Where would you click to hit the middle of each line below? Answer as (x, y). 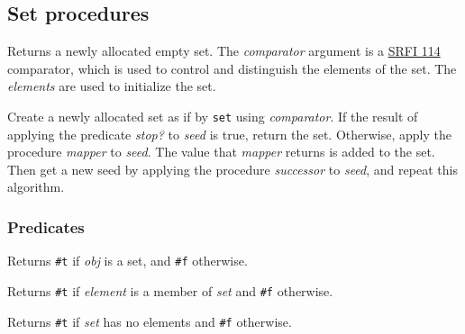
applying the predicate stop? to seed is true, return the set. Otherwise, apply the (229, 134)
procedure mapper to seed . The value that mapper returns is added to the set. (221, 152)
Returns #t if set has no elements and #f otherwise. (150, 321)
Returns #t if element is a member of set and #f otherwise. (170, 290)
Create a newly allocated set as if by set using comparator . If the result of (213, 116)
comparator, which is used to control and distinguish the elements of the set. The (232, 68)
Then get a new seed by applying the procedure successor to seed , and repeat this (232, 169)
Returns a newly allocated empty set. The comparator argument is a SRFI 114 (224, 51)
